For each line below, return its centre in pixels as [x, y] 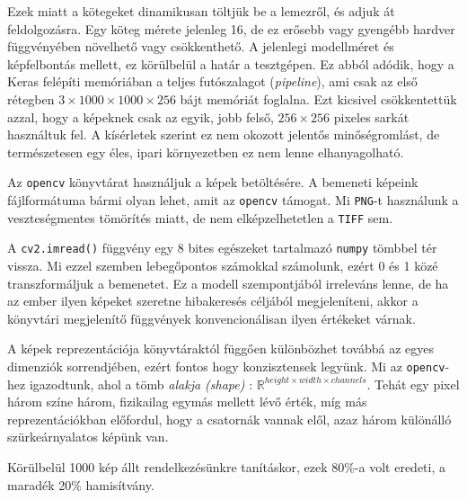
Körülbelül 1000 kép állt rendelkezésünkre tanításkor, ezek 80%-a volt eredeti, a [226, 466]
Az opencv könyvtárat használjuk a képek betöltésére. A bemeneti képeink [213, 182]
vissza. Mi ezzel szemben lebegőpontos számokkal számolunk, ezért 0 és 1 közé [223, 265]
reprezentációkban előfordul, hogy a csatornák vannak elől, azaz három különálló [229, 419]
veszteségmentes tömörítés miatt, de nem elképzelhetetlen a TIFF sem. [200, 217]
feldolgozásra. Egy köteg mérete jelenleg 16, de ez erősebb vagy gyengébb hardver [231, 28]
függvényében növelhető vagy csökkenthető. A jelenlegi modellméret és [201, 46]
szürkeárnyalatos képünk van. [88, 437]
